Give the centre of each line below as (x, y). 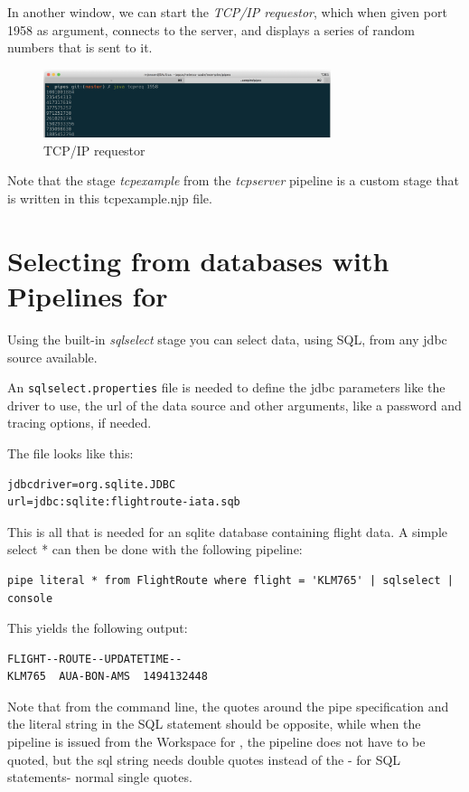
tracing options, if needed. (80, 423)
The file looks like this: (70, 453)
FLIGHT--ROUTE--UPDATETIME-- (95, 659)
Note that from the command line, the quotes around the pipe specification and (228, 706)
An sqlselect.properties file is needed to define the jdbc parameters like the (226, 387)
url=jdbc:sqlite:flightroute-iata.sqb (124, 502)
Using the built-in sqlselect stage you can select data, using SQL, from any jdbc (227, 339)
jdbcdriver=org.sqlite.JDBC (92, 484)
